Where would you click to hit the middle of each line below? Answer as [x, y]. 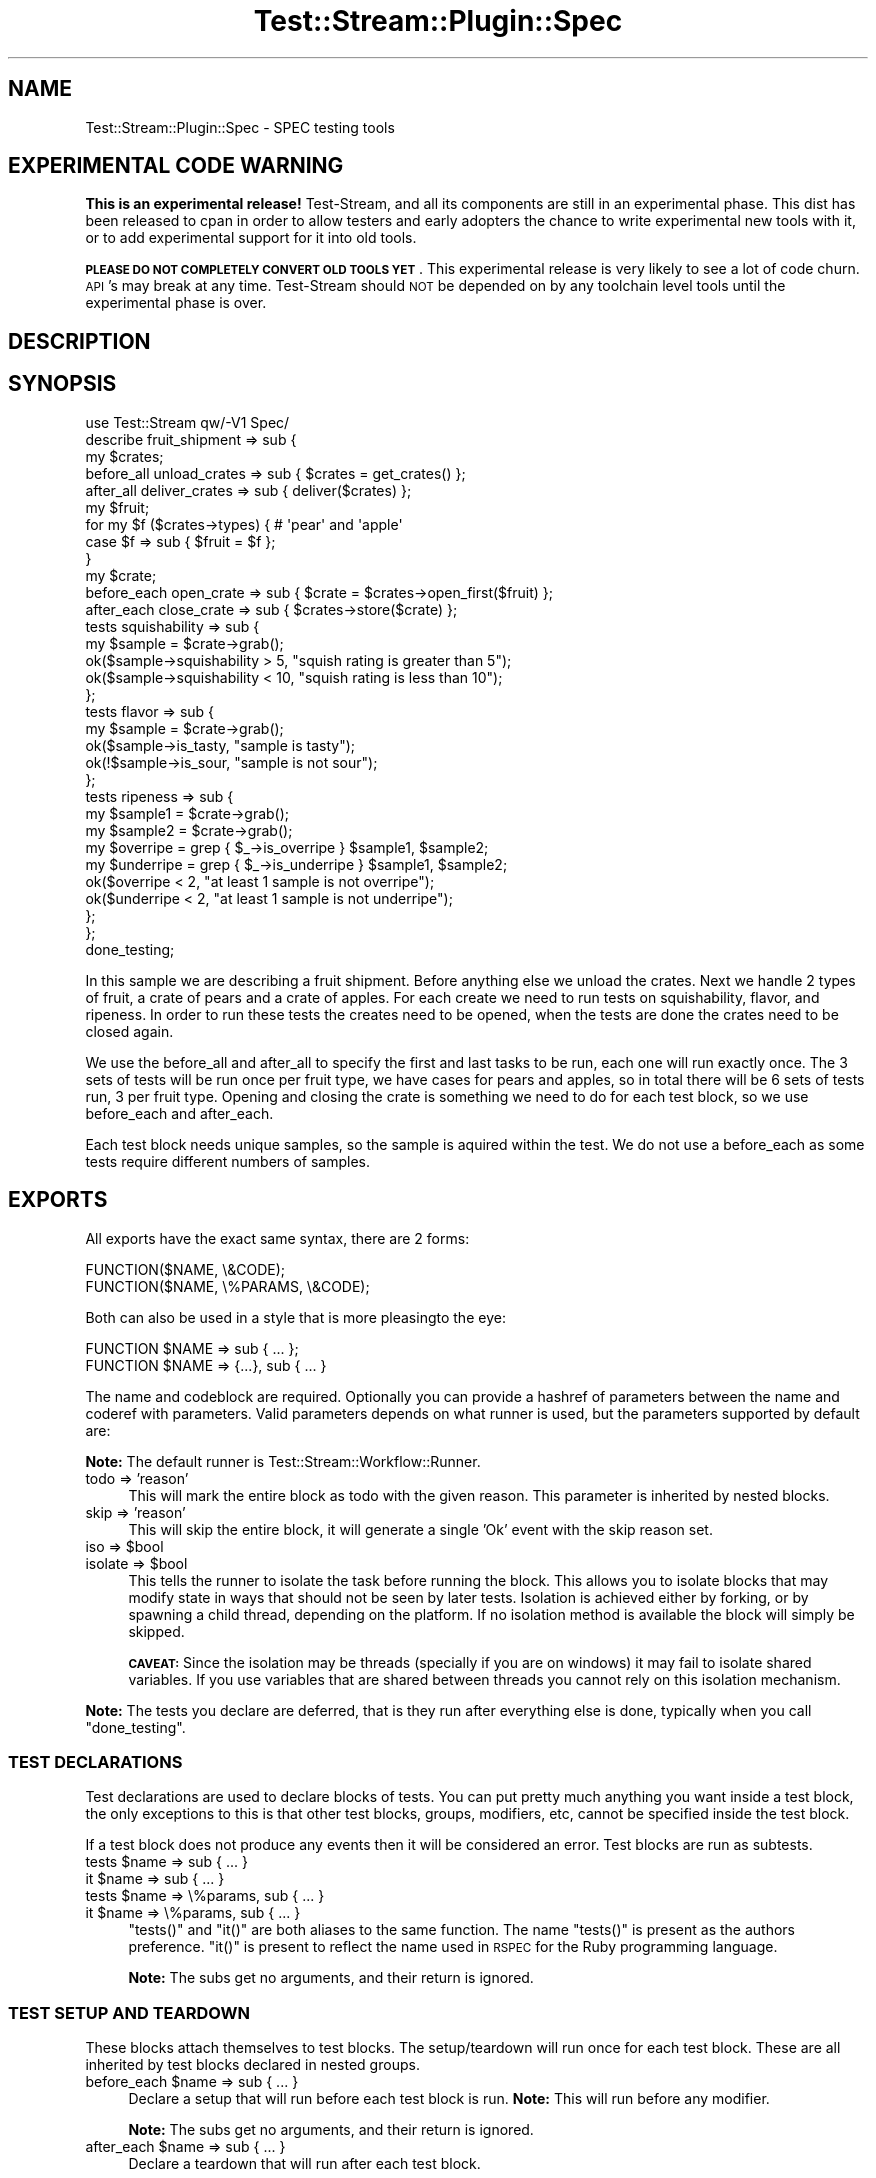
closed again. [129, 1031]
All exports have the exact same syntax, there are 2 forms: [277, 1238]
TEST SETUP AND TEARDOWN [129, 2012]
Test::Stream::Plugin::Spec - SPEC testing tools [240, 127]
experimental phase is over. [176, 303]
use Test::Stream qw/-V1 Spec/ [187, 422]
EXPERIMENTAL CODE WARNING [176, 166]
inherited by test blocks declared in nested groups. [252, 2065]
